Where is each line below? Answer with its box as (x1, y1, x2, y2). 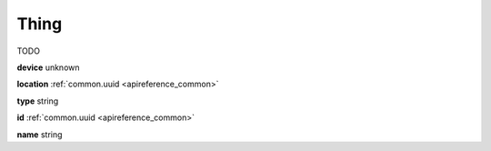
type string (16, 96, 59, 106)
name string (16, 128, 63, 140)
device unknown (16, 62, 80, 73)
